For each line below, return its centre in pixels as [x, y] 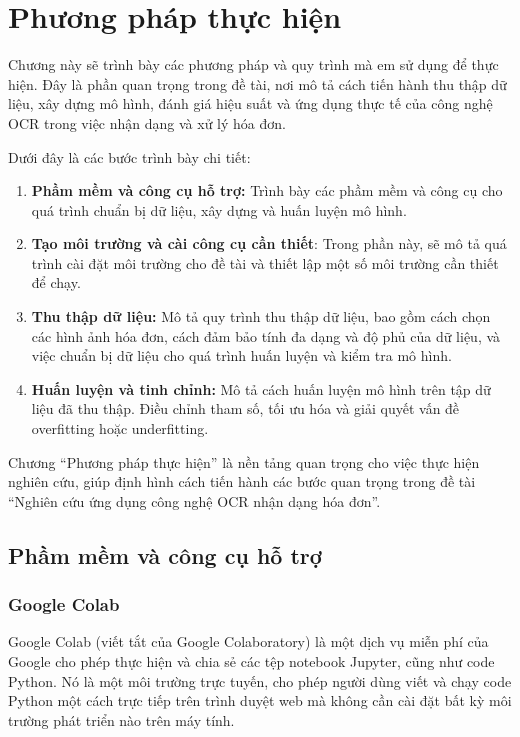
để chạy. [56, 282]
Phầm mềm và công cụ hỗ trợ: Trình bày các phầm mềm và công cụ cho [267, 190]
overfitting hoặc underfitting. [120, 428]
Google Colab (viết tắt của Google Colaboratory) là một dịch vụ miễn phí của [248, 641]
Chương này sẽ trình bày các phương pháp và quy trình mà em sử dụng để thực [253, 64]
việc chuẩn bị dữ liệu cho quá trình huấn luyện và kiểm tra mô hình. [241, 355]
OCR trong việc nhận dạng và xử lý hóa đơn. [147, 122]
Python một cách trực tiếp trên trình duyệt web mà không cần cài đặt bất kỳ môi [260, 700]
